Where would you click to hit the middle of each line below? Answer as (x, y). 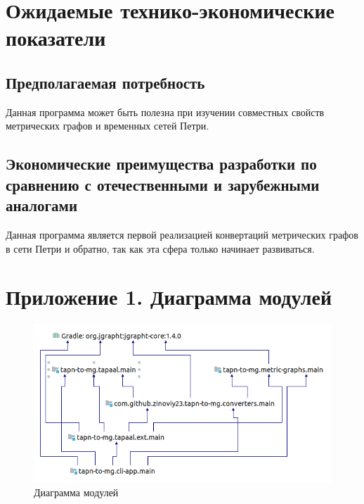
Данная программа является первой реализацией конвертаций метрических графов (182, 234)
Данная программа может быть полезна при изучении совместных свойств (165, 112)
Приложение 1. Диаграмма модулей (169, 297)
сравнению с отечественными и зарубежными (163, 184)
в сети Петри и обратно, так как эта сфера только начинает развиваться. (160, 248)
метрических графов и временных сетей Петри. (108, 126)
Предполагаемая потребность (105, 82)
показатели (56, 38)
